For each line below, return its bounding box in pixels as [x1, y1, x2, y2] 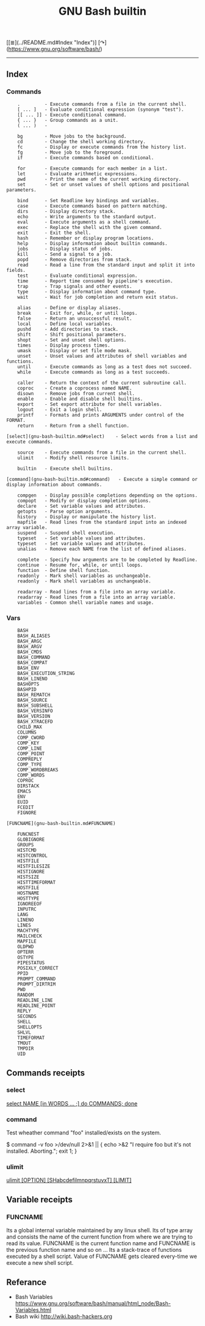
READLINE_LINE [17, 997, 53, 1004]
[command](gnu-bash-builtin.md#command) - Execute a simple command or [6, 476, 198, 482]
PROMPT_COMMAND [17, 976, 56, 982]
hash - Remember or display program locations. [17, 235, 154, 241]
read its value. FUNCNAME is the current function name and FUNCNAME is [6, 1240, 196, 1247]
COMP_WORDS [17, 772, 45, 778]
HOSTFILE [17, 885, 40, 891]
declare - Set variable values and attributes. [17, 503, 146, 509]
